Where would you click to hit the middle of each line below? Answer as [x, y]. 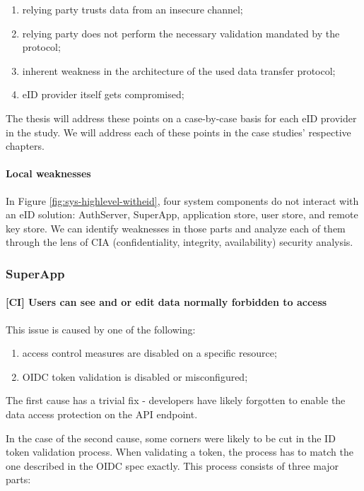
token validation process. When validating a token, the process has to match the [180, 452]
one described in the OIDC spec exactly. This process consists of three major [172, 465]
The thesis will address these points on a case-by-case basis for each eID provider [181, 118]
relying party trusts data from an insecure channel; [133, 9]
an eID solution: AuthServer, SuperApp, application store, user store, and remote [182, 214]
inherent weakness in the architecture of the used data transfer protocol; [179, 70]
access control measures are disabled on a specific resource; [149, 353]
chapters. [25, 146]
